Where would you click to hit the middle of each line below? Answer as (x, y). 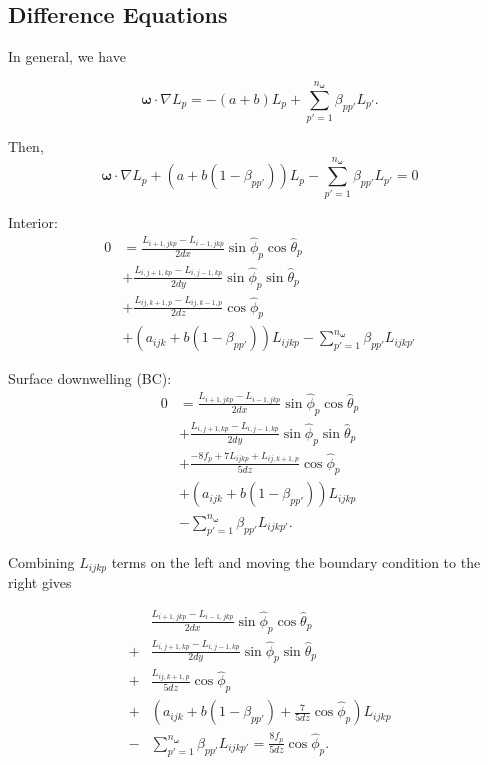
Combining (41, 561)
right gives (40, 582)
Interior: (33, 222)
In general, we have (67, 56)
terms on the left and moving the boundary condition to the (296, 561)
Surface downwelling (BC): (90, 378)
